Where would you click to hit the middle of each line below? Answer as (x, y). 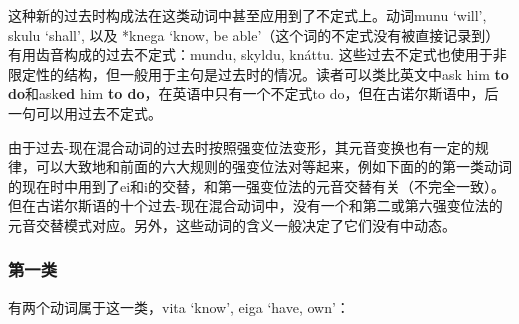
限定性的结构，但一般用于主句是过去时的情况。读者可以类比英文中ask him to (258, 73)
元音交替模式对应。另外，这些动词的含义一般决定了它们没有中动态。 (232, 224)
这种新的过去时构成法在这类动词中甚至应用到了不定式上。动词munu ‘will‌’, (247, 15)
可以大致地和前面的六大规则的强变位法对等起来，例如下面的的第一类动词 (273, 166)
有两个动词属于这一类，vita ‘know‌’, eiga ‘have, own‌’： (179, 306)
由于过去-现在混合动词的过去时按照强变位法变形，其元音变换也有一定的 (241, 146)
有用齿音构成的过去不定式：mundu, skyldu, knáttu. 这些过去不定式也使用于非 (257, 54)
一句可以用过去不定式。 (85, 112)
